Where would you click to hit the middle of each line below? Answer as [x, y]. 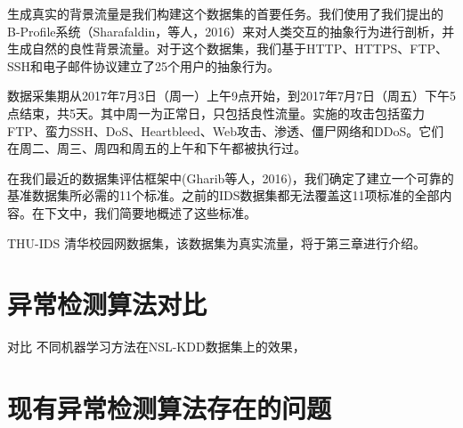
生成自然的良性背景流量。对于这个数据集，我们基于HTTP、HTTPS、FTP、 [228, 48]
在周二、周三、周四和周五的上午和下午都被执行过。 [157, 148]
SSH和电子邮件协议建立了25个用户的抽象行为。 [144, 65]
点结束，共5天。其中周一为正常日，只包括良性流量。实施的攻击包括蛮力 [216, 113]
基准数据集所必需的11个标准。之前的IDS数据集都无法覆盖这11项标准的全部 [223, 195]
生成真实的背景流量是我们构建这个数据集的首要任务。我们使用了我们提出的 [225, 13]
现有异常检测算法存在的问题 [170, 408]
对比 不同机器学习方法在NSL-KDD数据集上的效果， [156, 347]
